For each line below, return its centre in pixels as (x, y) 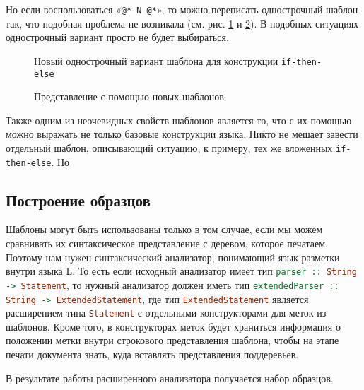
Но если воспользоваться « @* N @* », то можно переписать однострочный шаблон (182, 9)
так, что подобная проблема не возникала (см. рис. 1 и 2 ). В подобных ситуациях (182, 23)
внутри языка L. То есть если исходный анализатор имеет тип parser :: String (181, 271)
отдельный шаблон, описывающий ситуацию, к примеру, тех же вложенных (169, 147)
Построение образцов (78, 200)
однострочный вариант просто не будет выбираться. (117, 37)
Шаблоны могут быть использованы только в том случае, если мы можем (164, 229)
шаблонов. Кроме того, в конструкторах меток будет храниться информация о (173, 326)
